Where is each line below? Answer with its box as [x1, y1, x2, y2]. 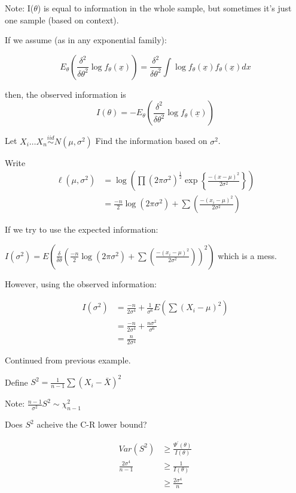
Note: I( [5, 2, 34, 14]
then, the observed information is [5, 88, 126, 100]
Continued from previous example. [5, 354, 131, 366]
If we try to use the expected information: [5, 223, 158, 236]
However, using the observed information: [5, 277, 157, 290]
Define [5, 375, 28, 388]
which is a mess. [218, 249, 277, 261]
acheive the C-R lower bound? [36, 418, 147, 431]
